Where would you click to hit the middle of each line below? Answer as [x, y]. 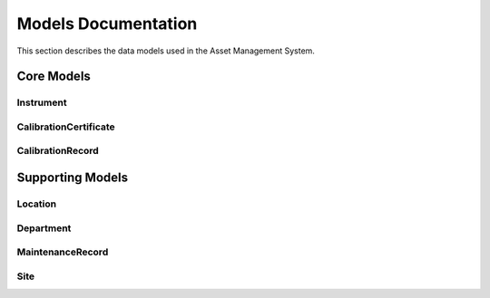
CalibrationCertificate [66, 127]
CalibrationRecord [58, 151]
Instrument [42, 102]
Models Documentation [107, 24]
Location [37, 204]
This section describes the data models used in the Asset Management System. [166, 51]
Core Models [54, 77]
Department [44, 228]
